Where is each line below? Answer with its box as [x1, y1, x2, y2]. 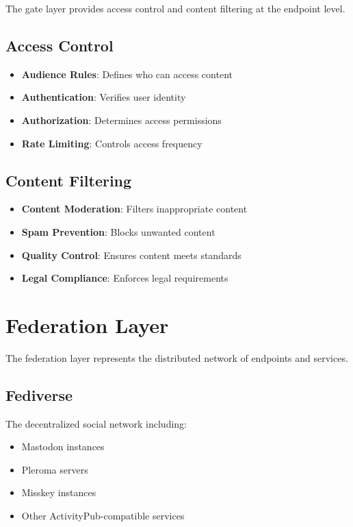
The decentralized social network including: [5, 416, 187, 430]
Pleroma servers [21, 462, 88, 476]
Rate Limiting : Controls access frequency [21, 136, 202, 150]
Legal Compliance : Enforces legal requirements [21, 271, 228, 285]
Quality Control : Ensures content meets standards [21, 247, 241, 262]
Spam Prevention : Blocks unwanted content [21, 224, 215, 238]
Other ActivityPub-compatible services [21, 508, 185, 523]
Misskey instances [21, 485, 96, 500]
